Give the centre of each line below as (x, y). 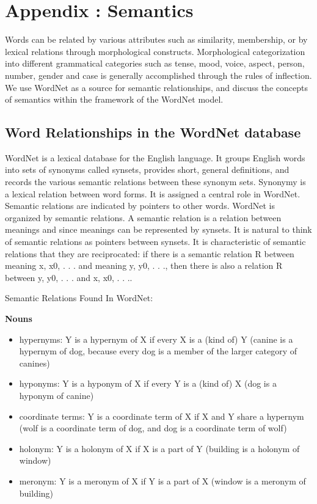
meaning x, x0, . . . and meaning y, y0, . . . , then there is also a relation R (144, 265)
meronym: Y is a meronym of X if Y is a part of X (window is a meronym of (162, 480)
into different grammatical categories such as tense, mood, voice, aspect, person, (155, 63)
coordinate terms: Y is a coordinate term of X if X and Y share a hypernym (162, 416)
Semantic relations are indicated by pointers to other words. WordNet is (140, 206)
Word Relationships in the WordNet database (153, 132)
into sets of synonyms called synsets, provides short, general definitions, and (147, 170)
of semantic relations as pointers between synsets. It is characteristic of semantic (155, 242)
